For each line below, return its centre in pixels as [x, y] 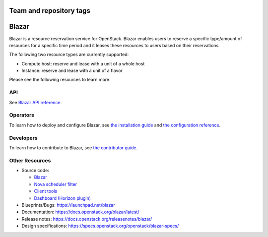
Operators [22, 115]
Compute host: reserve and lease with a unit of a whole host [83, 63]
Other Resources [30, 160]
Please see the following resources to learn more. [60, 80]
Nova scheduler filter [55, 184]
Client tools [45, 191]
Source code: [35, 171]
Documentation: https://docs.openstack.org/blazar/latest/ [80, 212]
